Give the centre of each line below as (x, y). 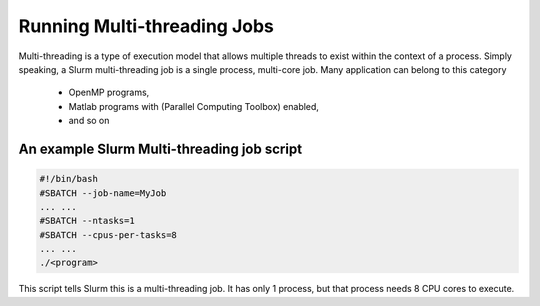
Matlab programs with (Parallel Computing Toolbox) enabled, (194, 106)
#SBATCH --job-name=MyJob (103, 193)
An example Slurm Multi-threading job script (160, 148)
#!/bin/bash (69, 179)
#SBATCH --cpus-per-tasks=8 (108, 234)
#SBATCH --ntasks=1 (87, 221)
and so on (89, 121)
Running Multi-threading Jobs (146, 26)
